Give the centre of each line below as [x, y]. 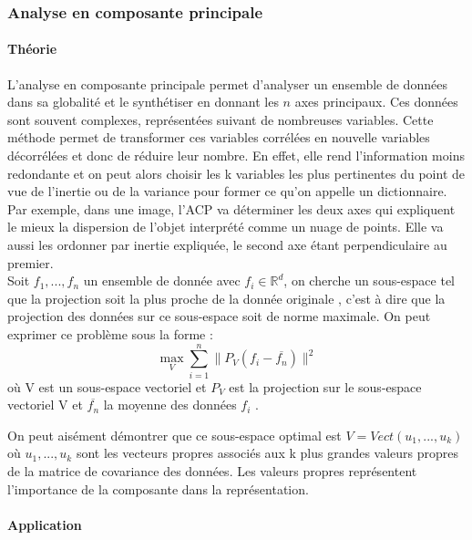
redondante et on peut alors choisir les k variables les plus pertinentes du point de [236, 173]
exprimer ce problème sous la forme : [110, 333]
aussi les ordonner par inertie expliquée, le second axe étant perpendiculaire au [227, 244]
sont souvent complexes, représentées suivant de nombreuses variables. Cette [221, 119]
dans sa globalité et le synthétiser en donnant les [143, 102]
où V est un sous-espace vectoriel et [107, 386]
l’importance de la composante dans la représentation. [158, 488]
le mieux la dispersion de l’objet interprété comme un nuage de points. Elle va [226, 227]
